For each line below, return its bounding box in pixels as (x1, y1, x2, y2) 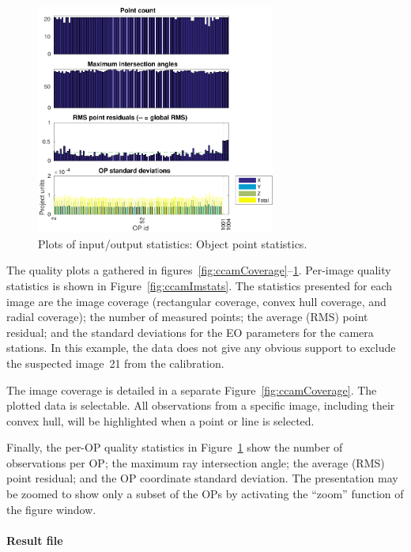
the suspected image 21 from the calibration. (6, 354, 224, 371)
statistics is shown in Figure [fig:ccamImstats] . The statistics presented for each (6, 277, 393, 293)
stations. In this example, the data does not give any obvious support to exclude (6, 339, 396, 356)
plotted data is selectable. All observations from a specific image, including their (6, 397, 395, 414)
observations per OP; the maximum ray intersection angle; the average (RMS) (6, 454, 385, 471)
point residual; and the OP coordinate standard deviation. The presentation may (6, 470, 398, 486)
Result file (6, 531, 63, 548)
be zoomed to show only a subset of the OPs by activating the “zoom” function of (6, 486, 404, 502)
